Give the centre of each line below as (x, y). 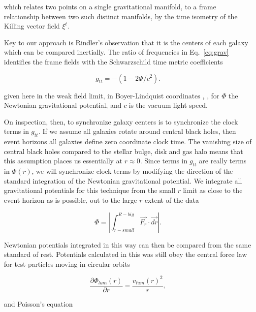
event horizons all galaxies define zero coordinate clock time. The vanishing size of (128, 141)
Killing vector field (32, 26)
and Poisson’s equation (38, 303)
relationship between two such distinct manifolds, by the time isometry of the (121, 16)
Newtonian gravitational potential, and (63, 105)
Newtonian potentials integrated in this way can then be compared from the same (128, 244)
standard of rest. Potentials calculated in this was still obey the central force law (126, 254)
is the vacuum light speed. (168, 105)
